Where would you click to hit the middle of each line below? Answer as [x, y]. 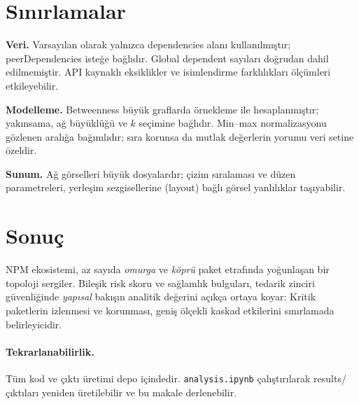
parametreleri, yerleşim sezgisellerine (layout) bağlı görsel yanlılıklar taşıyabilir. [176, 187]
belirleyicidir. [34, 324]
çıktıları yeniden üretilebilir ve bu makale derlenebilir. [121, 392]
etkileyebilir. [32, 85]
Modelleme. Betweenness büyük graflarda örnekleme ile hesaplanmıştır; [162, 109]
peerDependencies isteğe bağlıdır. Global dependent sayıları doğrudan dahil [167, 58]
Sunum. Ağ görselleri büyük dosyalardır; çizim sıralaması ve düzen [151, 173]
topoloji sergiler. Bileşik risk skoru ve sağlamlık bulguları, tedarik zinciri [160, 283]
